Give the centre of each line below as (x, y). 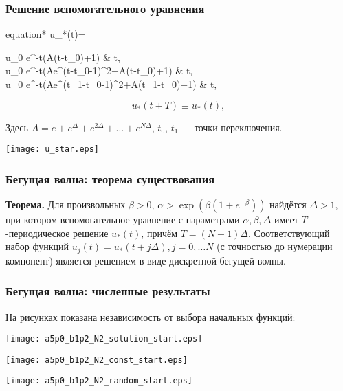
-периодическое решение (57, 233)
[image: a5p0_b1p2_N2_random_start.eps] (99, 381)
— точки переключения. (232, 127)
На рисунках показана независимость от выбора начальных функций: (151, 316)
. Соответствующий (289, 233)
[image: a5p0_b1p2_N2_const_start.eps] (97, 360)
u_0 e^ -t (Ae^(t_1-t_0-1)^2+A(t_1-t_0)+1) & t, (111, 84)
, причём (159, 233)
